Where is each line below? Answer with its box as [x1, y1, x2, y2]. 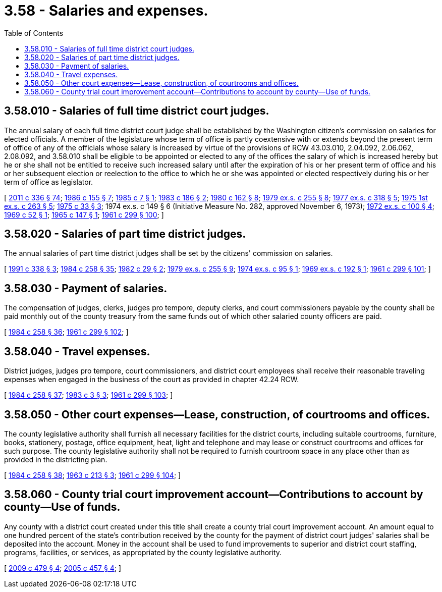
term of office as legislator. [4, 177, 93, 186]
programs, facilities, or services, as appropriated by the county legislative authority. [4, 548, 282, 557]
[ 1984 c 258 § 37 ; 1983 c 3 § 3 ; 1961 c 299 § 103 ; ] [4, 391, 173, 400]
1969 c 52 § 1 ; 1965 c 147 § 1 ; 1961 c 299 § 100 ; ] [4, 210, 164, 219]
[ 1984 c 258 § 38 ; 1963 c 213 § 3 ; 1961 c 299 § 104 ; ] [4, 470, 181, 479]
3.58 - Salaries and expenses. [4, 2, 208, 19]
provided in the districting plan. [4, 455, 107, 464]
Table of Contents [4, 28, 64, 37]
